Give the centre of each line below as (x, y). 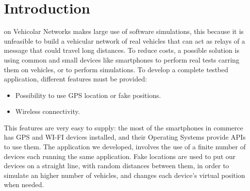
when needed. (24, 184)
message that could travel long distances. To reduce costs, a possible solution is (122, 50)
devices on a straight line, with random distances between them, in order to (117, 166)
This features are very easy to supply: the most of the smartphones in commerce (124, 127)
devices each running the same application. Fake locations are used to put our (120, 156)
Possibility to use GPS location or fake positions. (88, 95)
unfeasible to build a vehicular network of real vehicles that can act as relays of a (125, 40)
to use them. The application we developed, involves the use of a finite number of (125, 147)
